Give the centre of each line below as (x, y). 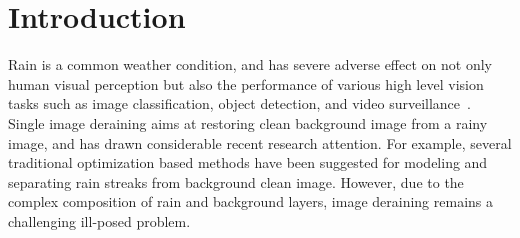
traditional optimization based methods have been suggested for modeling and (248, 162)
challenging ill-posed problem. (99, 220)
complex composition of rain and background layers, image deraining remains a (250, 201)
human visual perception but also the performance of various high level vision (246, 83)
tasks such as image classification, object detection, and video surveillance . (239, 103)
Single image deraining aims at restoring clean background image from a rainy (248, 122)
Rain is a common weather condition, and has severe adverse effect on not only (250, 64)
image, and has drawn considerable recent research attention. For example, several (260, 142)
